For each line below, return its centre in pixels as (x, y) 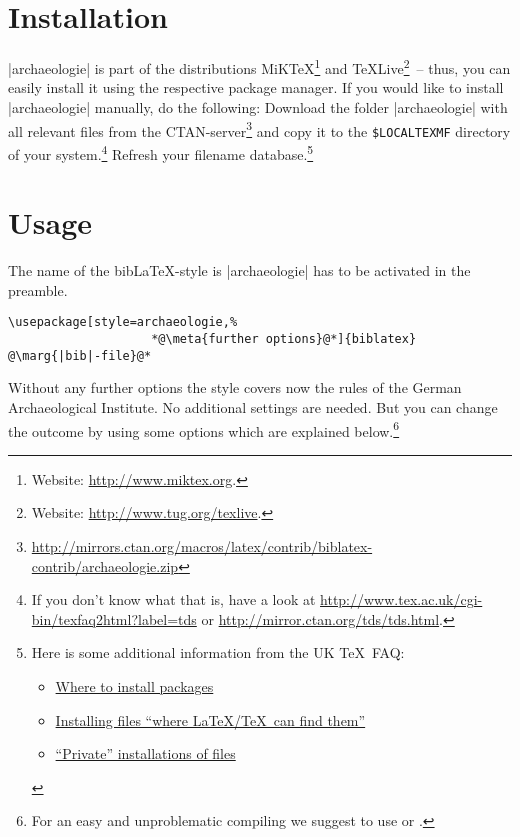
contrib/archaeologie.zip (105, 565)
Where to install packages (134, 686)
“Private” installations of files (145, 753)
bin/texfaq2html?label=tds (114, 618)
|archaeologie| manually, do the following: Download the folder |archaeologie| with (258, 106)
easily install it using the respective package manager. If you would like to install (256, 87)
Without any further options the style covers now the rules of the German (235, 387)
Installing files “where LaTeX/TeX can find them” (210, 719)
